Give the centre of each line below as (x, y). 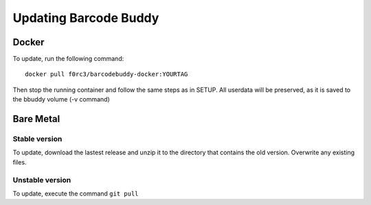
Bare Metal (36, 119)
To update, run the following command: (68, 59)
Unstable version (42, 180)
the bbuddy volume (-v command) (61, 99)
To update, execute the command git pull (76, 193)
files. (20, 162)
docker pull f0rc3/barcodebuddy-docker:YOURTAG (106, 74)
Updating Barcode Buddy (86, 18)
